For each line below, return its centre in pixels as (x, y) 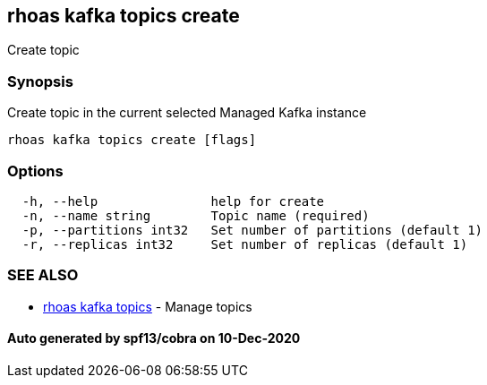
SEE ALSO (43, 275)
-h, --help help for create (173, 201)
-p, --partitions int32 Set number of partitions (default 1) (252, 230)
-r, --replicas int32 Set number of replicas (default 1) (245, 244)
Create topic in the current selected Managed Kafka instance (187, 113)
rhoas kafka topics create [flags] (132, 140)
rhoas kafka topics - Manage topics (148, 306)
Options (35, 171)
